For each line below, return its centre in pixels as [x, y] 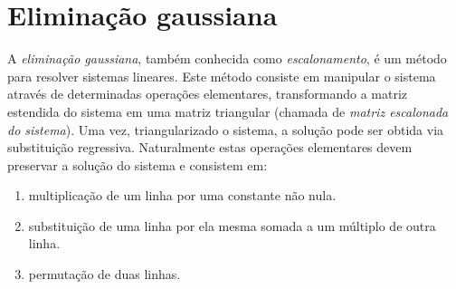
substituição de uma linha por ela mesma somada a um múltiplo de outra [232, 225]
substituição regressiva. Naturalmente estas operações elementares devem [210, 147]
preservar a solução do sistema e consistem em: [138, 164]
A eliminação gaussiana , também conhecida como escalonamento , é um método [227, 58]
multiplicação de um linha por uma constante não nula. [182, 195]
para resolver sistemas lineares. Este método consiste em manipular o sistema [222, 76]
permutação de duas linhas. [104, 274]
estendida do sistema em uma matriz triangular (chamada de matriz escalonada [228, 111]
